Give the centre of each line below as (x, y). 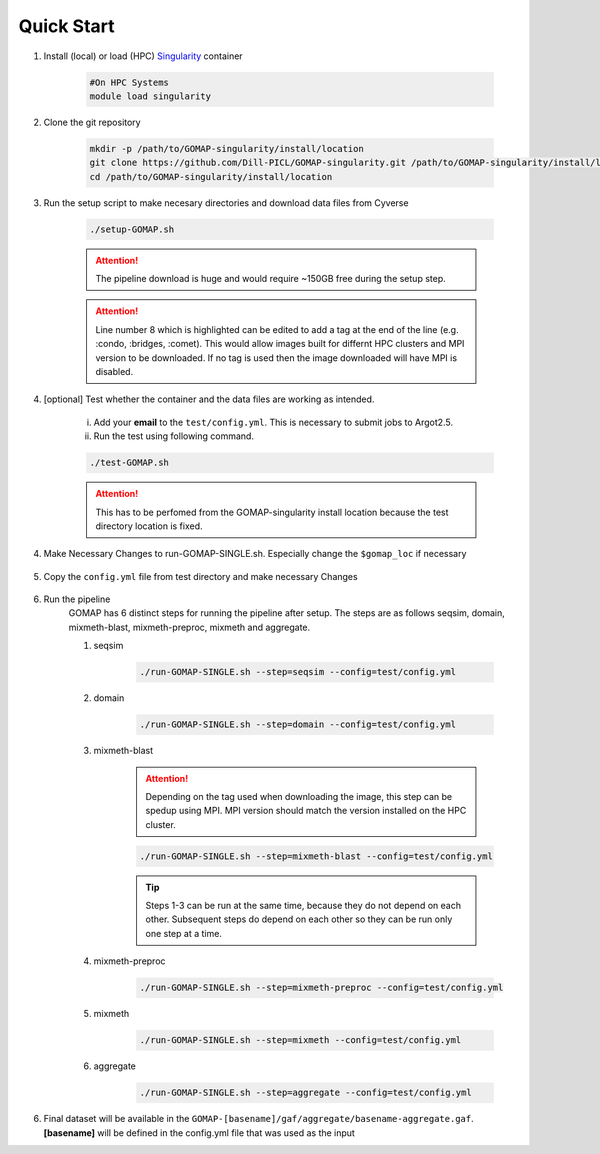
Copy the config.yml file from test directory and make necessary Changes (201, 576)
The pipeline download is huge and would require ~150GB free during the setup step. (270, 279)
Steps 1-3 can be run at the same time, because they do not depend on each (303, 906)
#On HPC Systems (129, 82)
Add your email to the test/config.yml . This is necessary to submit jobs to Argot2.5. (273, 422)
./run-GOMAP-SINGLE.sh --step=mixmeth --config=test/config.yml (300, 1040)
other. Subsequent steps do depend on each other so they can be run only (299, 919)
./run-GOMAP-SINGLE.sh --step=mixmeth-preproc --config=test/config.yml (321, 988)
